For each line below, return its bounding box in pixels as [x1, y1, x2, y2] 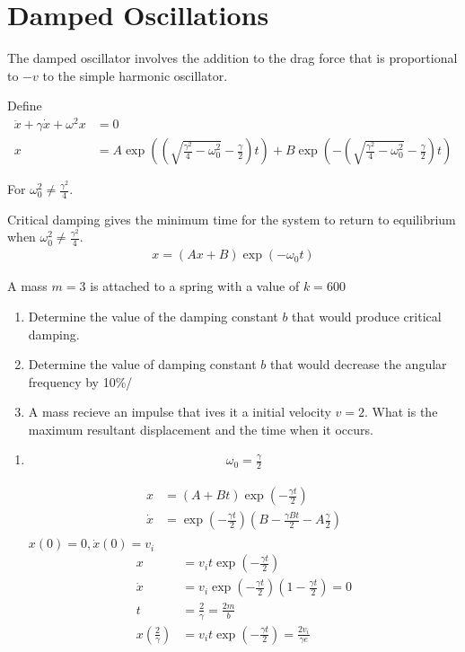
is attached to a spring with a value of [90, 277, 300, 295]
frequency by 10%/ [28, 372, 133, 391]
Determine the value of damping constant [28, 355, 257, 374]
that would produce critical [292, 306, 442, 325]
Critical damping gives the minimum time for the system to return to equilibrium [7, 209, 456, 228]
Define [7, 96, 42, 115]
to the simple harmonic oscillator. [42, 66, 228, 84]
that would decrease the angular [270, 355, 447, 374]
